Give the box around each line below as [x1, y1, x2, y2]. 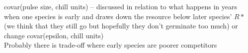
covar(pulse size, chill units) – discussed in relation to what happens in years [4, 1, 237, 11]
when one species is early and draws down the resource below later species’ [4, 11, 232, 21]
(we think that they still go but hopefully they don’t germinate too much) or [4, 21, 238, 31]
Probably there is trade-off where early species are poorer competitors [4, 40, 217, 50]
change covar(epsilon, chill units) [4, 30, 104, 40]
